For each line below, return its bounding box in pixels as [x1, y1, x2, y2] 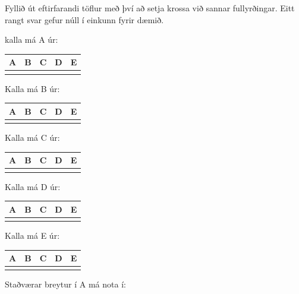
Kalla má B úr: [5, 82, 60, 94]
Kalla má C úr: [5, 131, 60, 144]
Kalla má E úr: [5, 229, 60, 241]
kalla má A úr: [5, 33, 58, 46]
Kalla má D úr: [5, 180, 61, 192]
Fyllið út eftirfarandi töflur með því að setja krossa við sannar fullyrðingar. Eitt [5, 2, 295, 14]
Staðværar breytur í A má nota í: [5, 278, 126, 290]
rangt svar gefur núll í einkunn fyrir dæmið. [5, 13, 164, 26]
